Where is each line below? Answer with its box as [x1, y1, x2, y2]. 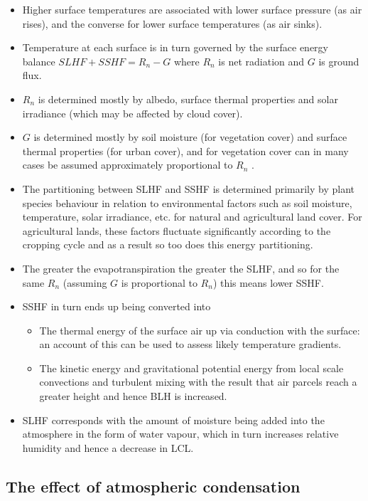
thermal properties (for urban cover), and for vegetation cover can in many [22, 143, 349, 158]
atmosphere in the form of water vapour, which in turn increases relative [22, 426, 339, 441]
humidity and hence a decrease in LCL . [22, 440, 194, 455]
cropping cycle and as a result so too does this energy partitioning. [22, 237, 313, 252]
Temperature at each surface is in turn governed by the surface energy [22, 40, 329, 55]
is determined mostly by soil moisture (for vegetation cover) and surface [33, 130, 347, 144]
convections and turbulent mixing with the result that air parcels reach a [39, 374, 357, 389]
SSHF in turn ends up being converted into [22, 299, 211, 314]
